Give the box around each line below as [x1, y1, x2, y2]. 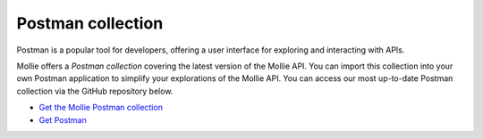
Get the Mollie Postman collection [38, 102, 163, 113]
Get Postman [38, 114, 87, 125]
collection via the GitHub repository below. [16, 86, 174, 96]
